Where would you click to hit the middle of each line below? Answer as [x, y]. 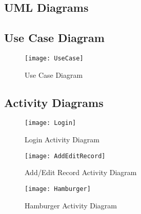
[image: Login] [51, 123]
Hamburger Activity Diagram [71, 205]
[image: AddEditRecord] [65, 156]
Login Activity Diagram [62, 140]
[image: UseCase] [54, 58]
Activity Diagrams [54, 102]
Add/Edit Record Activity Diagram [81, 172]
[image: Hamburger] [58, 189]
